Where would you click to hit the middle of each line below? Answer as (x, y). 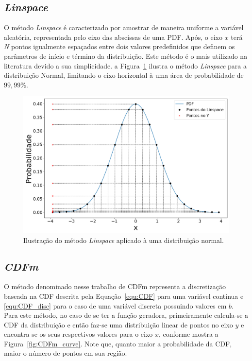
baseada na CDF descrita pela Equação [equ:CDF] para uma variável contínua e (124, 296)
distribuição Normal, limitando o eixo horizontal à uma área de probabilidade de (124, 75)
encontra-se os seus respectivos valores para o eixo (78, 334)
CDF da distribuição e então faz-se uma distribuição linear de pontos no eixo (118, 324)
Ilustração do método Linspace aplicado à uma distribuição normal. (124, 240)
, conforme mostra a (188, 334)
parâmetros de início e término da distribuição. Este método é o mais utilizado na (126, 56)
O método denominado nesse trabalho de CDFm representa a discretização (115, 286)
